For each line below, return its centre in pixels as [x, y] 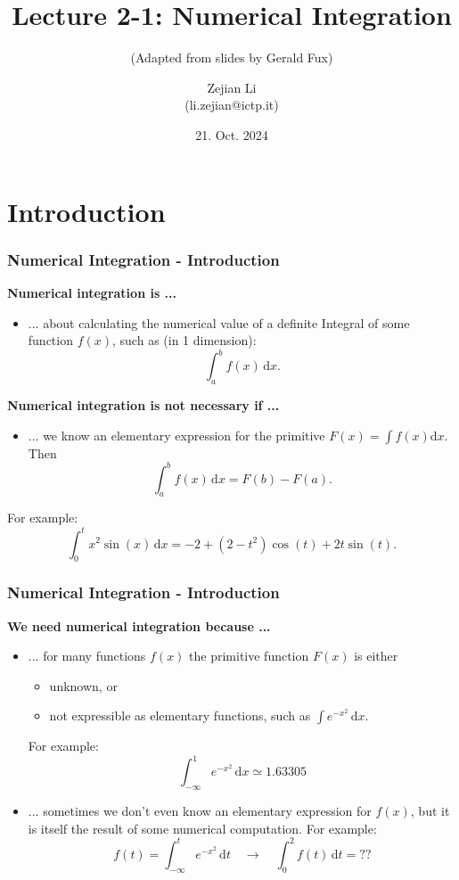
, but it [430, 811]
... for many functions [87, 656]
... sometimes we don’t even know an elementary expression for [200, 811]
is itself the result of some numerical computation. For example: [202, 828]
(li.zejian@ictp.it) [232, 105]
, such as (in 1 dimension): [184, 340]
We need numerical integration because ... [139, 625]
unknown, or [83, 685]
